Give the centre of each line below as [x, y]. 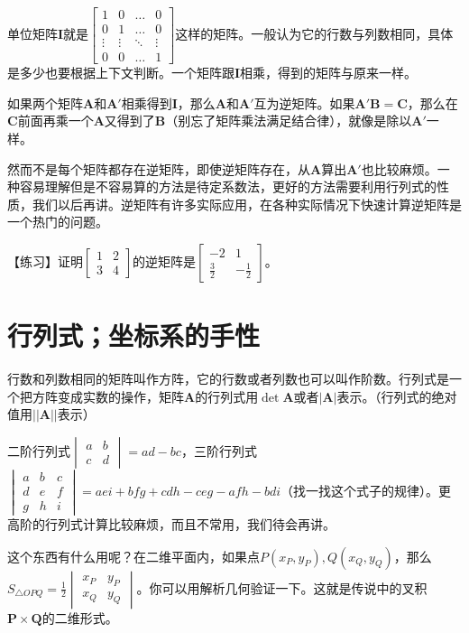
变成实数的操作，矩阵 [120, 396]
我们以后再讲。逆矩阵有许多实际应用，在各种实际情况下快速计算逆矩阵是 [247, 204]
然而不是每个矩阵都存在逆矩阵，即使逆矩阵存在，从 [159, 168]
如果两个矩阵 [45, 102]
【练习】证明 [45, 261]
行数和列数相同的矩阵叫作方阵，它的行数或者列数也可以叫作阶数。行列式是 [228, 378]
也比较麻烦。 [399, 168]
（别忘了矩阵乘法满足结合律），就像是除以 [289, 121]
